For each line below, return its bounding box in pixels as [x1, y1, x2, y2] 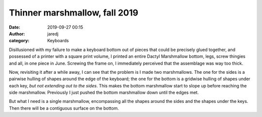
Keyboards [47, 38, 69, 44]
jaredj [47, 31, 59, 36]
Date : [9, 24, 20, 30]
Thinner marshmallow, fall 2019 [9, 7, 138, 18]
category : [9, 38, 30, 44]
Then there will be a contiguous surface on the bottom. [9, 105, 119, 111]
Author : [9, 31, 25, 36]
